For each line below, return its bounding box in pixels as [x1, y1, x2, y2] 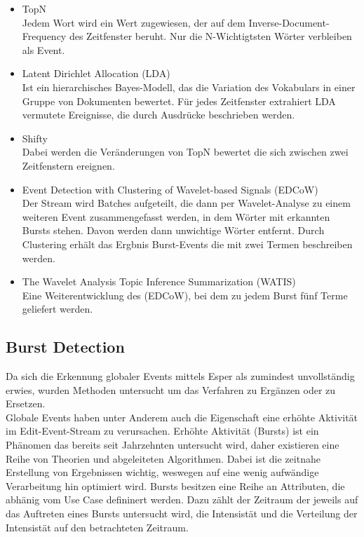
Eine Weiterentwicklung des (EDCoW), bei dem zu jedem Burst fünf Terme [22, 287, 348, 302]
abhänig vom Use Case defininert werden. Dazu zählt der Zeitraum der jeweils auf [6, 492, 358, 507]
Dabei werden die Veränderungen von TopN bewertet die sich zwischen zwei [22, 144, 349, 159]
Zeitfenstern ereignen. [22, 158, 115, 172]
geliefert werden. [22, 301, 93, 316]
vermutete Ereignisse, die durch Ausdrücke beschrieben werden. [22, 107, 295, 122]
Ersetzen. [6, 396, 46, 411]
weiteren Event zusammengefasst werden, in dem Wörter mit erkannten [22, 209, 330, 224]
